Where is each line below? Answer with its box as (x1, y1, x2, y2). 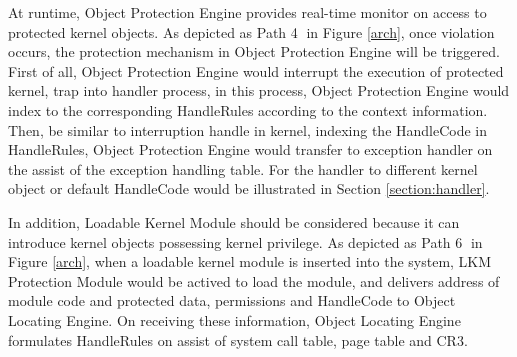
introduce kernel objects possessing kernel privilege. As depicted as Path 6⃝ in (8, 231, 483, 252)
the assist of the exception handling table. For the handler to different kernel (8, 158, 478, 179)
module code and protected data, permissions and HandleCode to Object (8, 290, 456, 311)
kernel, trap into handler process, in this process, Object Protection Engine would (8, 80, 510, 101)
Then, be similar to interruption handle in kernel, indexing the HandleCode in (8, 119, 488, 140)
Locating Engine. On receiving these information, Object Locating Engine (8, 309, 461, 330)
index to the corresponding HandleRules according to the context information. (8, 99, 488, 120)
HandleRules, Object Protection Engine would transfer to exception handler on (8, 139, 493, 160)
